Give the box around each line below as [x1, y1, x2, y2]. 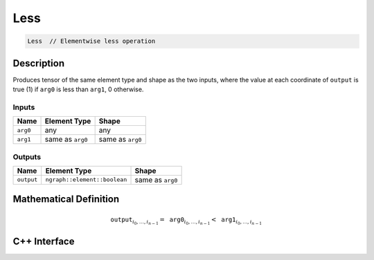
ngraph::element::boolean [45, 176, 127, 183]
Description [12, 57, 65, 69]
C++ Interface [12, 236, 75, 248]
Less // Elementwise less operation [27, 37, 156, 45]
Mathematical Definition [12, 194, 120, 205]
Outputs [12, 152, 42, 162]
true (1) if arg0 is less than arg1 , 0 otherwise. [12, 85, 144, 93]
